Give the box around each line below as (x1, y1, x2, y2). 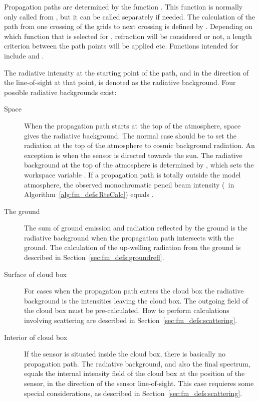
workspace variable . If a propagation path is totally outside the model (24, 169, 241, 179)
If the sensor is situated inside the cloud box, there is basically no (24, 348, 225, 359)
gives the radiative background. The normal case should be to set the (24, 130, 236, 140)
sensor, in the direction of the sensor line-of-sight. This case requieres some (24, 378, 254, 388)
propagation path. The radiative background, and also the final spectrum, (24, 358, 250, 368)
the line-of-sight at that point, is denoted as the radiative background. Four (4, 77, 236, 87)
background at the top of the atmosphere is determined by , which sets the (24, 159, 254, 170)
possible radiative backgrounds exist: (4, 86, 117, 97)
